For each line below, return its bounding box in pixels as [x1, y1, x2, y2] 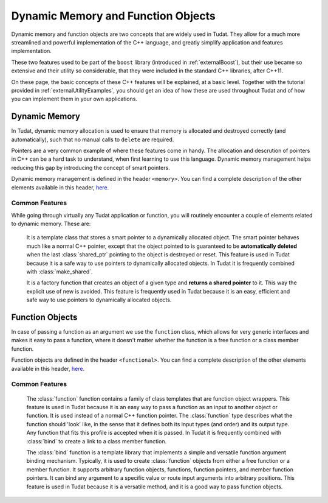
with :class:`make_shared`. [26, 268, 94, 275]
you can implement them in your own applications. [11, 95, 138, 103]
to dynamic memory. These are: [11, 220, 91, 228]
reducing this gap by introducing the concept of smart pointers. [11, 164, 170, 171]
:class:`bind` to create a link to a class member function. [26, 437, 167, 445]
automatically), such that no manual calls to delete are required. [11, 136, 174, 143]
